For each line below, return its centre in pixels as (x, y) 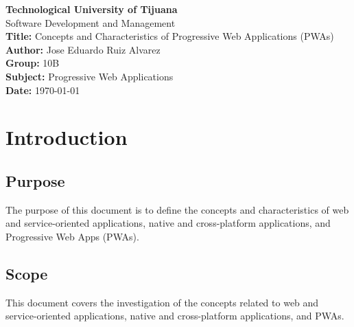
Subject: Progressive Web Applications (90, 76)
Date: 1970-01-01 (43, 90)
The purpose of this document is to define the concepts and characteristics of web (177, 209)
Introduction (67, 137)
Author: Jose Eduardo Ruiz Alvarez (83, 49)
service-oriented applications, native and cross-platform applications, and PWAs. (175, 316)
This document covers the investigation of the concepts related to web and (162, 302)
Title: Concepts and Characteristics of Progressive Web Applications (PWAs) (170, 36)
